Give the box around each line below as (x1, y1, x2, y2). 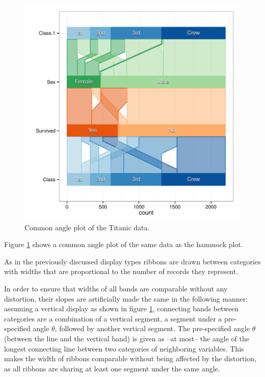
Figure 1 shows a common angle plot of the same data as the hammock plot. (4, 239, 243, 250)
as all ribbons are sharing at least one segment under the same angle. (4, 363, 220, 373)
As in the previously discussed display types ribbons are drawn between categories (4, 256, 261, 266)
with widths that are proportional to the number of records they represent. (4, 266, 238, 277)
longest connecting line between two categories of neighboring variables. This (4, 343, 244, 354)
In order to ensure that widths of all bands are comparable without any (4, 283, 228, 293)
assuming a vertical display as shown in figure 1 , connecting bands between (4, 303, 239, 314)
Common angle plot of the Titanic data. (24, 222, 150, 232)
